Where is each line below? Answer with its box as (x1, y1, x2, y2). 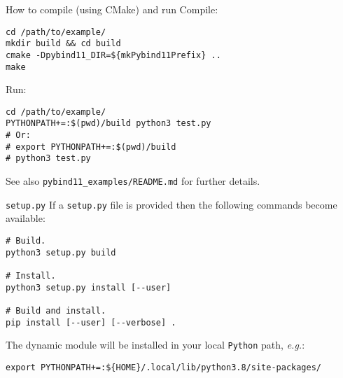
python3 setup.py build (6, 247, 116, 258)
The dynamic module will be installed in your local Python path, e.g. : (6, 337, 305, 352)
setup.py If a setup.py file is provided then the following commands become (6, 197, 337, 211)
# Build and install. (6, 305, 106, 316)
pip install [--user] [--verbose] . (6, 317, 176, 328)
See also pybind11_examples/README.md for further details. (6, 174, 260, 188)
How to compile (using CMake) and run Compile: (6, 2, 218, 16)
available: (6, 211, 45, 225)
